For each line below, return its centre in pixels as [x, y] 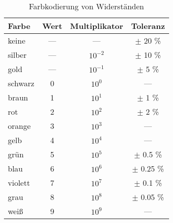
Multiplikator [97, 26]
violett [19, 183]
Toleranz [148, 26]
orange [19, 126]
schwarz [21, 83]
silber [17, 55]
